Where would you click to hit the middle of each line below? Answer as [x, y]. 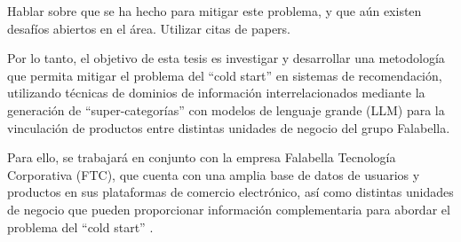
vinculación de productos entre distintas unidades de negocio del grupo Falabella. [229, 127]
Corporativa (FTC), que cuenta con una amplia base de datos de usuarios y [214, 174]
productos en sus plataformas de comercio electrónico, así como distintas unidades [230, 192]
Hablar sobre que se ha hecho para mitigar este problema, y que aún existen [215, 11]
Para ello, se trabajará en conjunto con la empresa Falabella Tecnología [202, 157]
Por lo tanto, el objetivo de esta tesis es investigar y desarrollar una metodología [226, 58]
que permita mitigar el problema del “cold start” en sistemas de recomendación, [225, 75]
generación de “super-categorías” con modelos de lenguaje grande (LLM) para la [226, 109]
